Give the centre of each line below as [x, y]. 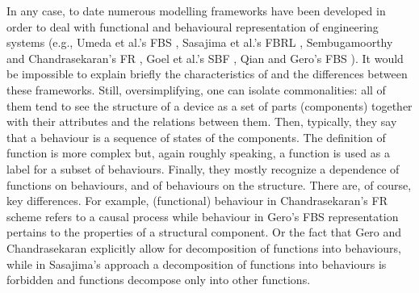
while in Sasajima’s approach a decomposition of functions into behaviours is [197, 264]
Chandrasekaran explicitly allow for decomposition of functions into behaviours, [204, 247]
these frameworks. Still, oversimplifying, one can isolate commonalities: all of [196, 89]
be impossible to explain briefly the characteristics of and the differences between [207, 74]
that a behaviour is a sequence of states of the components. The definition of [196, 137]
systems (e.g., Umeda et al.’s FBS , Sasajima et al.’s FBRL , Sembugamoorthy [200, 42]
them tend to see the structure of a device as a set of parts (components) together [209, 105]
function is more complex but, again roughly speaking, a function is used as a [198, 153]
